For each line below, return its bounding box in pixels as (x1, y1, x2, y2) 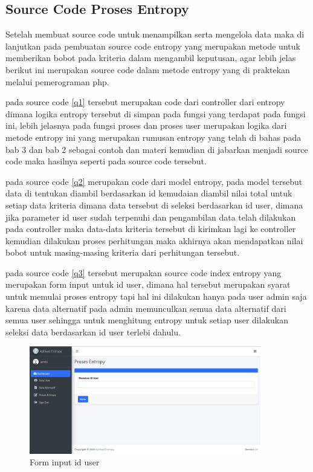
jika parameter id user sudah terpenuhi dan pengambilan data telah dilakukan (5, 210, 296, 223)
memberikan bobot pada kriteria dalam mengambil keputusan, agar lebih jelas (5, 51, 296, 64)
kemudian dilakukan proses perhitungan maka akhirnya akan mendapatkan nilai (5, 234, 303, 247)
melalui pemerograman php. (5, 75, 109, 88)
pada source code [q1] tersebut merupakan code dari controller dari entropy (5, 95, 285, 108)
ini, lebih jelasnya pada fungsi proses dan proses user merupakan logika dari (5, 119, 287, 132)
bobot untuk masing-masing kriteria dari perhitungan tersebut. (5, 246, 240, 259)
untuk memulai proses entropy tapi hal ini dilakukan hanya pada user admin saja (5, 290, 307, 303)
